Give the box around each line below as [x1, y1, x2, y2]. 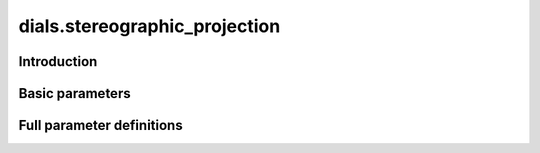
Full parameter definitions [18, 117, 184, 134]
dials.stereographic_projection [18, 15, 281, 37]
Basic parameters [18, 85, 131, 102]
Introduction [18, 53, 98, 70]
